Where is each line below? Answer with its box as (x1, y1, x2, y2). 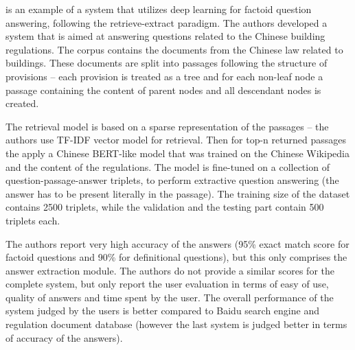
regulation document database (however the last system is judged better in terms (5, 317, 347, 331)
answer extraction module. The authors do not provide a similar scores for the (5, 263, 334, 277)
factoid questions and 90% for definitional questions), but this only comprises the (5, 250, 347, 264)
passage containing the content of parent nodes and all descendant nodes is (5, 82, 321, 97)
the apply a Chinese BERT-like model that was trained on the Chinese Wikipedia (5, 145, 350, 160)
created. (5, 96, 39, 110)
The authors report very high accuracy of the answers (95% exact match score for (5, 236, 350, 250)
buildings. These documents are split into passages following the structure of (5, 56, 328, 70)
